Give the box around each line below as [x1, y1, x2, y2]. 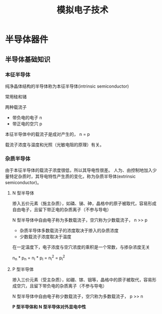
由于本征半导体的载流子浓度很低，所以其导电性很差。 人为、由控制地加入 [5, 167, 153, 173]
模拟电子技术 [56, 4, 108, 16]
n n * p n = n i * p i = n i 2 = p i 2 [12, 254, 65, 262]
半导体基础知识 [5, 55, 51, 63]
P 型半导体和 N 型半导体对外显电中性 [12, 304, 86, 310]
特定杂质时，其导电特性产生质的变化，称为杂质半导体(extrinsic [9, 173, 136, 180]
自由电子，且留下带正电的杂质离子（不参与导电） [12, 207, 111, 213]
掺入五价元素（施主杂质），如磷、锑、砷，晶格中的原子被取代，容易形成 [12, 200, 157, 207]
